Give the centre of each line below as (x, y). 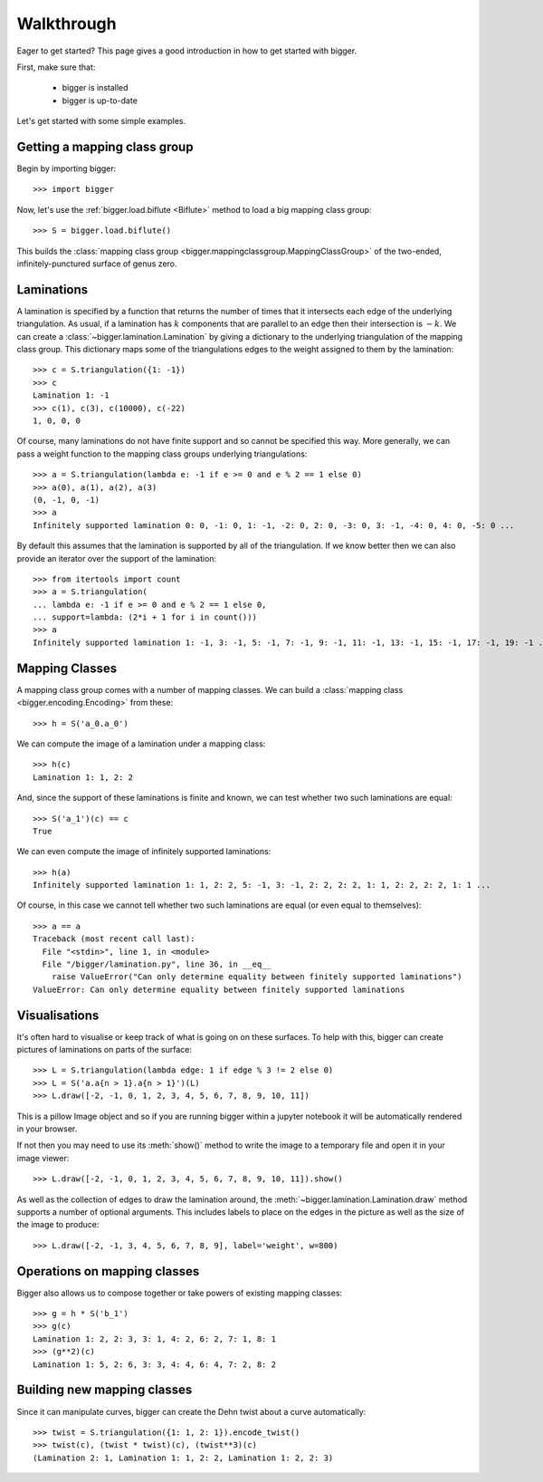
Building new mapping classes (105, 1390)
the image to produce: (58, 1225)
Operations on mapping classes (108, 1271)
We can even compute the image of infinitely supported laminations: (144, 852)
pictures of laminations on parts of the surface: (104, 1050)
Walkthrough (67, 24)
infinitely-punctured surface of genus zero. (97, 264)
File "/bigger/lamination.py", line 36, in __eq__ (157, 964)
